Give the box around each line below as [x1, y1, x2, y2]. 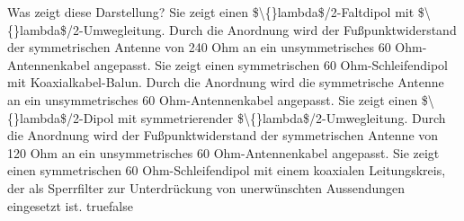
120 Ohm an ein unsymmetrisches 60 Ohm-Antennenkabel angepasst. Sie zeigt [7, 143, 440, 162]
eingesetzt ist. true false [7, 196, 133, 215]
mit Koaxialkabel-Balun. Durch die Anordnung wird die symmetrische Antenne [7, 73, 444, 92]
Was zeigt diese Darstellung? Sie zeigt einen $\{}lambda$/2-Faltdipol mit [7, 3, 415, 21]
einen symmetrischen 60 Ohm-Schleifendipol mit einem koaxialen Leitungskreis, [7, 161, 446, 180]
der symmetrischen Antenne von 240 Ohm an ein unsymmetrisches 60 [7, 38, 391, 57]
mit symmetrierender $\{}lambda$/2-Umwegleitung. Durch [118, 108, 446, 127]
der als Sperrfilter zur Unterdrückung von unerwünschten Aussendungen [7, 178, 406, 197]
